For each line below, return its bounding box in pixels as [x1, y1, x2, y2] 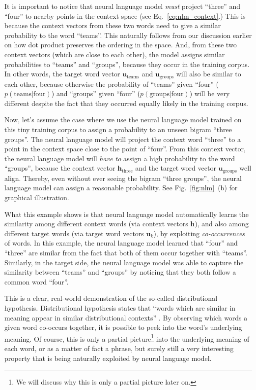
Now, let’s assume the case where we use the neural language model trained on [4, 114, 242, 125]
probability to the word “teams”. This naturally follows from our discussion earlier [4, 30, 252, 40]
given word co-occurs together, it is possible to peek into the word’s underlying [4, 322, 242, 332]
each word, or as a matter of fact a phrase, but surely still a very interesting [4, 343, 234, 353]
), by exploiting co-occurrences [153, 228, 245, 238]
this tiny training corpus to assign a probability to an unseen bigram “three [4, 124, 232, 134]
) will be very [189, 88, 230, 99]
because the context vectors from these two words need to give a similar [4, 20, 221, 31]
